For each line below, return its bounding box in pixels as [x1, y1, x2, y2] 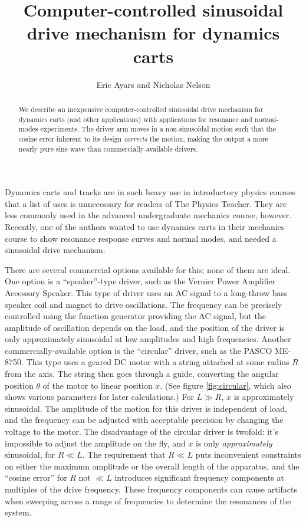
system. [5, 506, 32, 518]
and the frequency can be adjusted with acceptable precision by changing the [5, 413, 284, 426]
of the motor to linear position [42, 379, 153, 391]
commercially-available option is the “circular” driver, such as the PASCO [5, 344, 272, 356]
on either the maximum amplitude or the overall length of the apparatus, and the [5, 459, 300, 472]
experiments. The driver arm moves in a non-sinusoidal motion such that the [40, 124, 276, 134]
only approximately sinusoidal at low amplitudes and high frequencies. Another [5, 333, 291, 345]
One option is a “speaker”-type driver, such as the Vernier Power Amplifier [5, 275, 276, 287]
